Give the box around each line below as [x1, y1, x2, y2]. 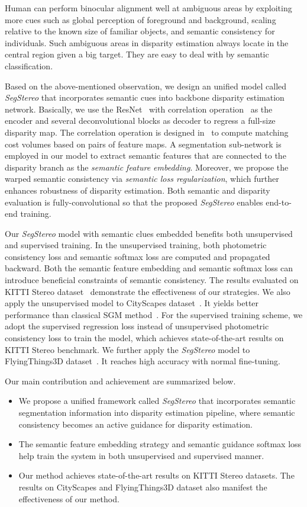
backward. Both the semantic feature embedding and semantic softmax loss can [5, 262, 293, 274]
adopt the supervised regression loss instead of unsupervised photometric [5, 320, 269, 332]
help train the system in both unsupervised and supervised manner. [18, 449, 264, 461]
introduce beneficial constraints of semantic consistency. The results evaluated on [5, 274, 299, 286]
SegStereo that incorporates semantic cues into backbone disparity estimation [5, 91, 285, 104]
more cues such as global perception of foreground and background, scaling [5, 13, 276, 25]
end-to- [266, 195, 292, 208]
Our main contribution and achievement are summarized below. [5, 374, 236, 387]
